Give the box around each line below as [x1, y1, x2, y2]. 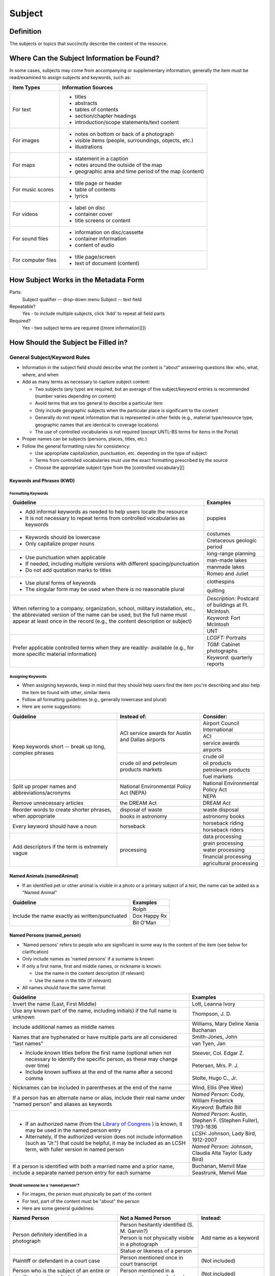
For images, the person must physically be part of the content [22, 1191, 152, 1197]
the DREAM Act [120, 799, 157, 806]
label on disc [74, 204, 105, 211]
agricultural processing [203, 860, 258, 867]
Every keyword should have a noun [12, 823, 97, 830]
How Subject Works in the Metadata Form [9, 276, 145, 284]
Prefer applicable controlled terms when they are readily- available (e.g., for [12, 644, 194, 651]
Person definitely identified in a [12, 1231, 88, 1238]
